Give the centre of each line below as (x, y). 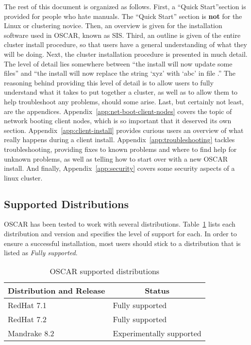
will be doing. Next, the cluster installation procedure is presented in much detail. (126, 54)
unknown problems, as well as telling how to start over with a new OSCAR (116, 158)
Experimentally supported (157, 333)
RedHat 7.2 (27, 319)
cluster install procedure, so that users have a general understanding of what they (125, 44)
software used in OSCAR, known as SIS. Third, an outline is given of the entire (122, 35)
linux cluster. (23, 177)
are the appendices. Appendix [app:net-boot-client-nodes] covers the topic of (118, 111)
